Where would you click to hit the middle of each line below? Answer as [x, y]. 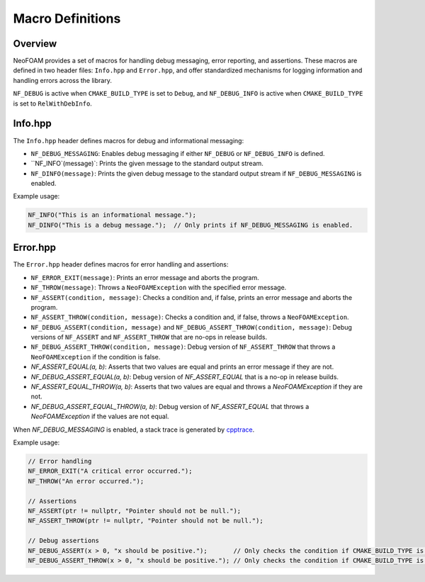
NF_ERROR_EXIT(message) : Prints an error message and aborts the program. [145, 277]
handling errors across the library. [63, 80]
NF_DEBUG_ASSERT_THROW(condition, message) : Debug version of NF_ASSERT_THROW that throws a [183, 347]
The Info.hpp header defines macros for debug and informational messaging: [129, 140]
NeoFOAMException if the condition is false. [96, 357]
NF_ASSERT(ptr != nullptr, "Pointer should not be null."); [135, 511]
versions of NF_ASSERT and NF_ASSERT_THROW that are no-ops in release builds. [149, 337]
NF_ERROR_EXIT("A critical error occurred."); [110, 471]
